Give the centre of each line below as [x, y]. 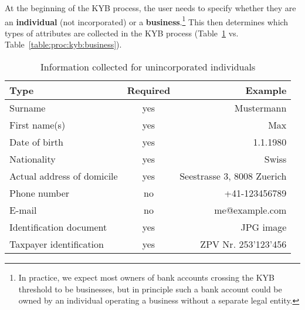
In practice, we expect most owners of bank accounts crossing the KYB [146, 277]
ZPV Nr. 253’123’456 [243, 244]
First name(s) [38, 125]
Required [149, 90]
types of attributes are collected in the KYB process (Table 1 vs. [122, 33]
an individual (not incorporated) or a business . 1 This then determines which [147, 21]
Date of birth [36, 142]
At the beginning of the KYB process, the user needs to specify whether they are [150, 8]
